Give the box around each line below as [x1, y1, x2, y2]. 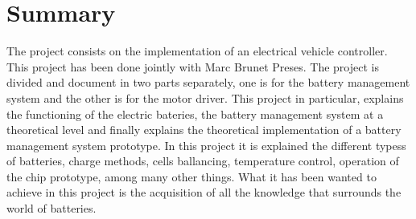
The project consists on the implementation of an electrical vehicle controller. [6, 43, 388, 59]
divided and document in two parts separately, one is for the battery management [6, 74, 410, 91]
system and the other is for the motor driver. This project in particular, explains [6, 89, 404, 106]
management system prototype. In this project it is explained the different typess [6, 136, 406, 153]
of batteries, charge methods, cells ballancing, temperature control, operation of [6, 152, 399, 169]
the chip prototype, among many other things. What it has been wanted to [6, 168, 377, 185]
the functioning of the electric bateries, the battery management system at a [6, 105, 384, 122]
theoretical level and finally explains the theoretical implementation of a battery [6, 121, 402, 138]
